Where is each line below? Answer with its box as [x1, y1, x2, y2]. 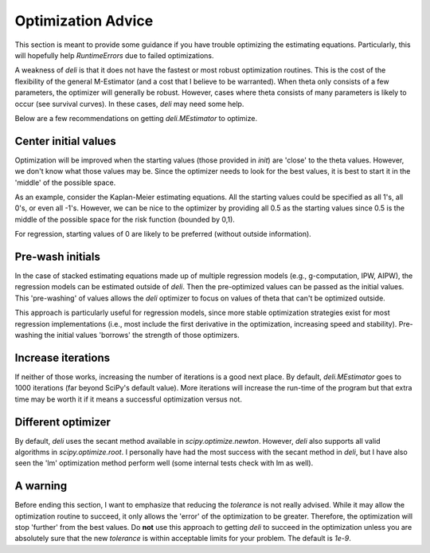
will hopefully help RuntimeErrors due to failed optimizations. [14, 50, 214, 60]
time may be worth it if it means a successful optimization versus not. [14, 394, 243, 404]
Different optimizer [14, 415, 111, 429]
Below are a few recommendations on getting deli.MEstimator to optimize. [14, 113, 258, 123]
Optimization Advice [14, 12, 154, 29]
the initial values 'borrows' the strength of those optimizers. [44, 331, 240, 339]
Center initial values [14, 134, 116, 147]
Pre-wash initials [14, 249, 101, 263]
